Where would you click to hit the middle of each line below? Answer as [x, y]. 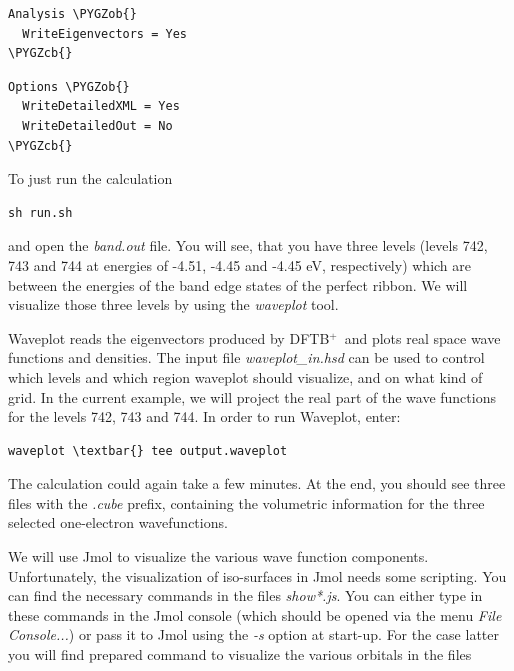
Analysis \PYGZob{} [72, 14]
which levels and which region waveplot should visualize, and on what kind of [245, 376]
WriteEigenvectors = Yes [104, 33]
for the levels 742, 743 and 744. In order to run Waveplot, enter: [204, 416]
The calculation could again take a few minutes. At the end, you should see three [257, 483]
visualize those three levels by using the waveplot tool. [173, 304]
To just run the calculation [90, 178]
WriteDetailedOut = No [97, 125]
